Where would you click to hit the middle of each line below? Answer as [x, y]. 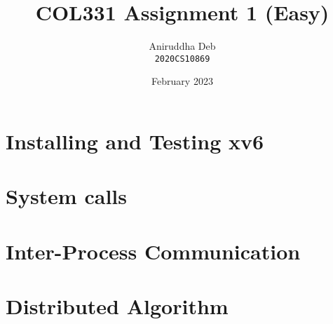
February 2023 [182, 81]
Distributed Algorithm [117, 306]
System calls [66, 196]
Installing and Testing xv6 [135, 141]
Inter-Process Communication [153, 251]
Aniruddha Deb [182, 46]
